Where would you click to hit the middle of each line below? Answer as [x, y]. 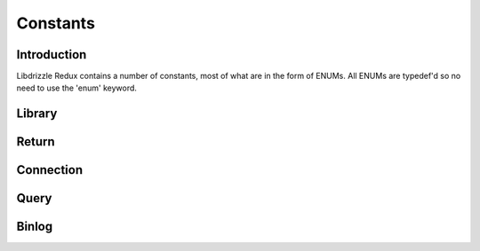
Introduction [52, 55]
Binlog [35, 227]
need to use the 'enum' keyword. [77, 88]
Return [36, 142]
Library [37, 114]
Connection [50, 170]
